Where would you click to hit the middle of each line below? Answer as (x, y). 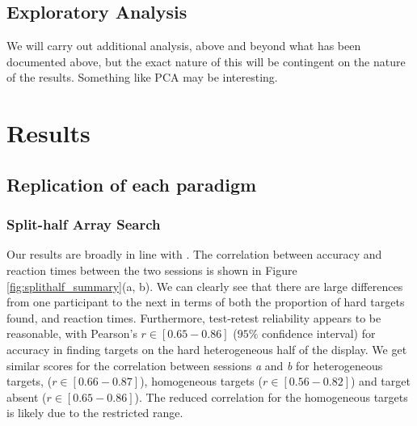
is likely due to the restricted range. (95, 413)
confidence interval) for (319, 333)
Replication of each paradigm (132, 184)
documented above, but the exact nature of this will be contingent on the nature (206, 61)
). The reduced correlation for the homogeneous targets (271, 396)
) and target (381, 381)
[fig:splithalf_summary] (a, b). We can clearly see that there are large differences (205, 286)
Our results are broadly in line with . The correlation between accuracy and (194, 254)
